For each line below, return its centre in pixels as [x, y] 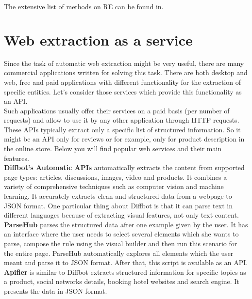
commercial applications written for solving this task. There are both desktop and [126, 72]
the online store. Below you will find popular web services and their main [113, 149]
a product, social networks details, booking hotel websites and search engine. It [122, 281]
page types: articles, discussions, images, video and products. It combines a [116, 177]
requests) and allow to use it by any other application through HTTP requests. [122, 120]
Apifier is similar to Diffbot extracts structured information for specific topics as [125, 272]
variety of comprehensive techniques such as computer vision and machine [114, 186]
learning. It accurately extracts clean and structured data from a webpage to [118, 196]
